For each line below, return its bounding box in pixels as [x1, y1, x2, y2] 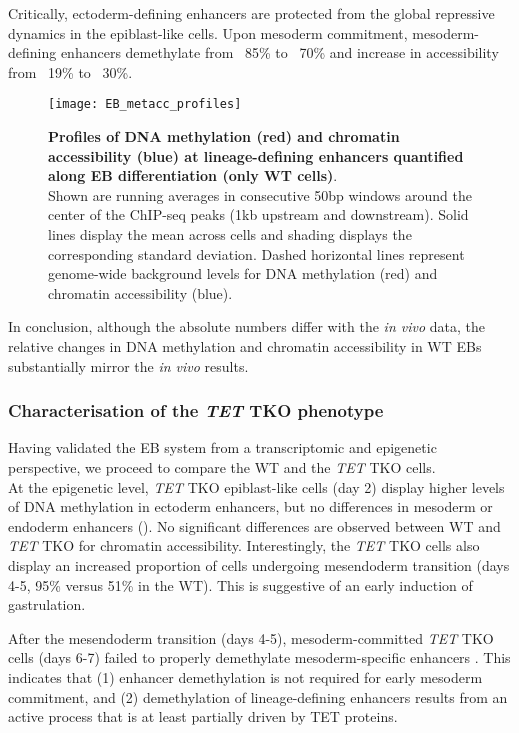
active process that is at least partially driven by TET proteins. [8, 706, 398, 727]
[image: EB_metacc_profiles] [48, 97, 242, 112]
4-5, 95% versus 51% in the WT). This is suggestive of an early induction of [8, 574, 473, 595]
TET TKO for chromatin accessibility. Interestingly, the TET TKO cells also [8, 535, 480, 556]
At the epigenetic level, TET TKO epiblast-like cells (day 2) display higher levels [8, 476, 505, 497]
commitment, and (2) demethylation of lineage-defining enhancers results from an [8, 686, 508, 707]
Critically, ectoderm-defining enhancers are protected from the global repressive [8, 3, 495, 23]
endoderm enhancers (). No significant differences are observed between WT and [8, 515, 501, 536]
